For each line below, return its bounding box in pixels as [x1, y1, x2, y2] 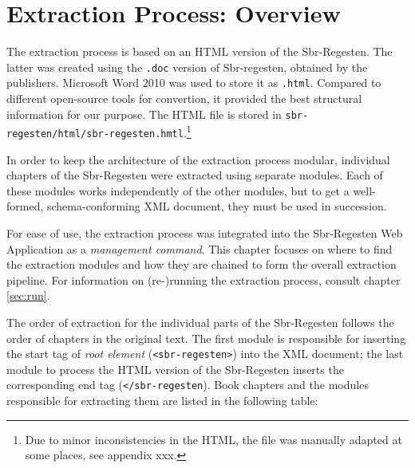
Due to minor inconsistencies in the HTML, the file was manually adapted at [25, 431, 402, 447]
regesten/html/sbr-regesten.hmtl [6, 128, 184, 140]
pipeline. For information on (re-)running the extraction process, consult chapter [6, 271, 401, 288]
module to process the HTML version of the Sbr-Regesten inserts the [6, 360, 344, 377]
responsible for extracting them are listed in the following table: [6, 392, 318, 409]
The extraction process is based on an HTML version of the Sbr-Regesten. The [6, 43, 393, 60]
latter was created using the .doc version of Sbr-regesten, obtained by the [6, 58, 368, 75]
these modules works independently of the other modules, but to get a [6, 182, 350, 199]
